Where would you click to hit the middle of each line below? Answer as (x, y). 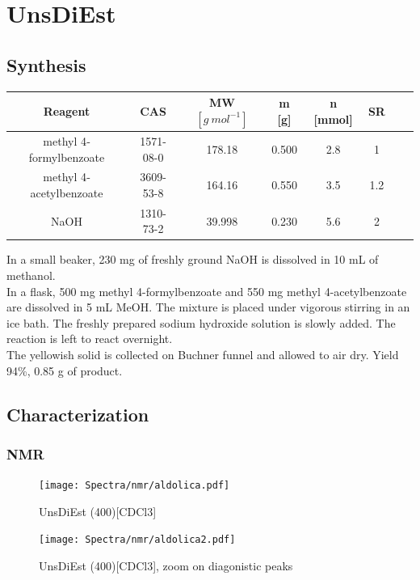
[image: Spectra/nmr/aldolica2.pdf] (137, 540)
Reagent (67, 111)
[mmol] (333, 119)
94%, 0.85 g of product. (65, 370)
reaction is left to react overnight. (90, 339)
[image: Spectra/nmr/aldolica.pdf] (134, 486)
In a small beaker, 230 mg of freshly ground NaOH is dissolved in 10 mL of (193, 259)
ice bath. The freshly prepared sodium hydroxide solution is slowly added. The (201, 322)
